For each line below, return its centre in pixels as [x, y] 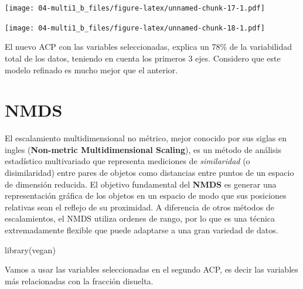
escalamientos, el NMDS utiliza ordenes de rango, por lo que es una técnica [140, 218]
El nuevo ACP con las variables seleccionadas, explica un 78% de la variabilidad [148, 47]
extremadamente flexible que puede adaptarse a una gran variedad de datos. [142, 229]
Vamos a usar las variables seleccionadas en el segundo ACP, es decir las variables [151, 269]
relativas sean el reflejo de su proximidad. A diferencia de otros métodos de [139, 207]
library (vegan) [30, 249]
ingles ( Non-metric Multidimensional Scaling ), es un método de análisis [143, 149]
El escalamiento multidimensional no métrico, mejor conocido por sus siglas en [146, 138]
